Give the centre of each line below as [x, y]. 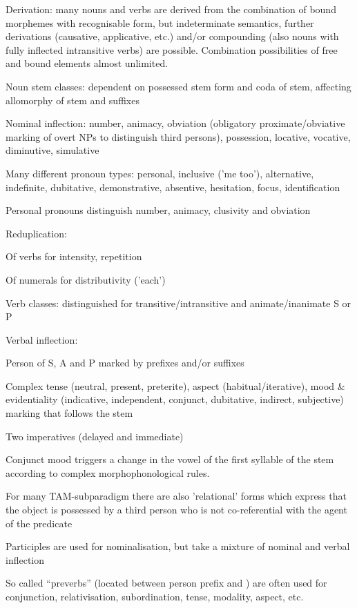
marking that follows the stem [69, 413]
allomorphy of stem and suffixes [73, 100]
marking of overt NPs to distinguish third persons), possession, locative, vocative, [178, 136]
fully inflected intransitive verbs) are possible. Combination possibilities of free [172, 49]
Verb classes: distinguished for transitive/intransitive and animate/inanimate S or [178, 303]
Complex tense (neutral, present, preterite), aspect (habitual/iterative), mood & [175, 385]
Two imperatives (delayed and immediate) [95, 436]
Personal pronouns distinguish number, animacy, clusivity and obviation [158, 210]
